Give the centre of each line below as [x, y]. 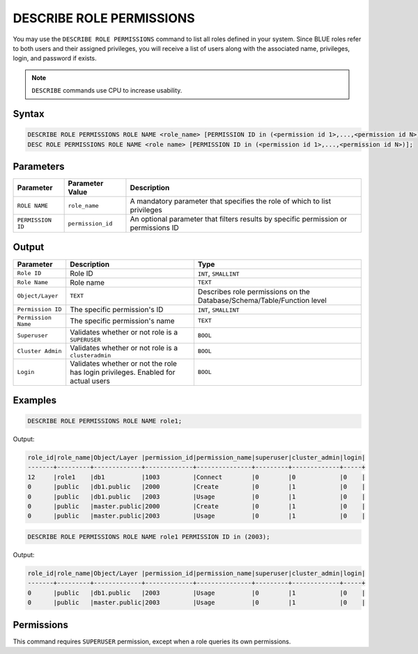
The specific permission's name [122, 320]
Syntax [29, 114]
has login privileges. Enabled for [123, 372]
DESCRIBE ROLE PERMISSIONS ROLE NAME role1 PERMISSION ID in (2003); [149, 537]
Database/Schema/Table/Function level [262, 300]
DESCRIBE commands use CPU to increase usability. [107, 91]
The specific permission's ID [117, 309]
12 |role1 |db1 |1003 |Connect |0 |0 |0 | [196, 477]
